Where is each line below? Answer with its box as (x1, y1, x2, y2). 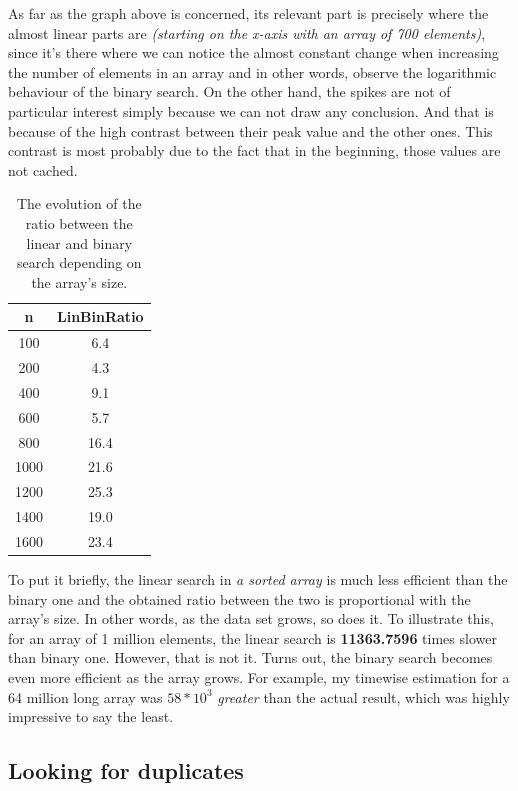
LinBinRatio (57, 306, 144, 327)
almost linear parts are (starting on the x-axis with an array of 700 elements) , (8, 22, 486, 43)
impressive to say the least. (8, 706, 174, 727)
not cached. (8, 159, 78, 180)
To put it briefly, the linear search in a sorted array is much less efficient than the (8, 569, 508, 589)
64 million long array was (8, 686, 163, 707)
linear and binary (26, 232, 133, 253)
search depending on (17, 252, 142, 273)
